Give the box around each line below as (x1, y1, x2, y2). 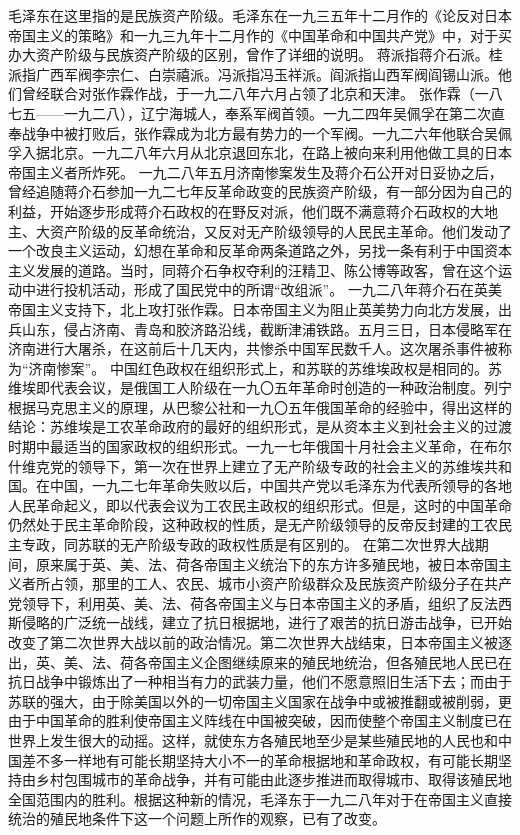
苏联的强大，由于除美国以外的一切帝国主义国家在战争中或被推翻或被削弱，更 (8, 690, 512, 711)
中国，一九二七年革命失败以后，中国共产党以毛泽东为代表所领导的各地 (49, 475, 512, 496)
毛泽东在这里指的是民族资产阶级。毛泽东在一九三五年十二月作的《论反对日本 (8, 5, 512, 25)
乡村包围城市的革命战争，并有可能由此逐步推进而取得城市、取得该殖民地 (35, 769, 512, 790)
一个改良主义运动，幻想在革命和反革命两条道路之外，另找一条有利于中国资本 (8, 240, 512, 261)
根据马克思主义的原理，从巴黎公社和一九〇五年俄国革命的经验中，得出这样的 (8, 396, 512, 417)
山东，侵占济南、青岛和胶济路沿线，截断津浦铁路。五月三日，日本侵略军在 (21, 318, 512, 339)
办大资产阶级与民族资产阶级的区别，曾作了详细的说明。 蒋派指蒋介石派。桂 (8, 44, 503, 65)
